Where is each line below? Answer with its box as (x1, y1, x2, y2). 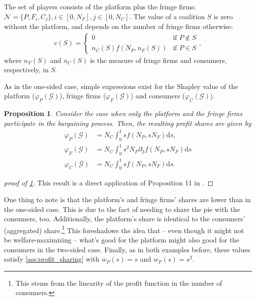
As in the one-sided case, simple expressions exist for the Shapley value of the (4, 81, 238, 91)
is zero (213, 11, 233, 21)
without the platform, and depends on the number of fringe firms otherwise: (4, 21, 233, 31)
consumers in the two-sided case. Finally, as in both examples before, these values (4, 244, 251, 254)
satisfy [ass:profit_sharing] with (4, 254, 99, 264)
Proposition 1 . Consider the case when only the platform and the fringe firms (4, 108, 243, 119)
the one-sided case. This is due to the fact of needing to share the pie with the (4, 204, 240, 214)
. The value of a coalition (129, 11, 205, 21)
